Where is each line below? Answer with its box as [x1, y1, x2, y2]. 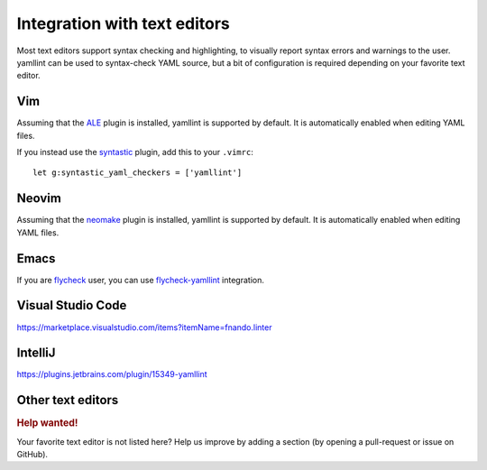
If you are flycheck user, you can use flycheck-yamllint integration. [16, 274, 265, 285]
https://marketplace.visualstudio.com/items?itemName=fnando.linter [16, 321, 272, 333]
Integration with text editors [16, 14, 230, 33]
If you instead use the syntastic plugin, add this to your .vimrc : [16, 147, 254, 158]
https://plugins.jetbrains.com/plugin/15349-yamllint [16, 369, 207, 380]
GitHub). [16, 448, 49, 459]
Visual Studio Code [16, 298, 127, 313]
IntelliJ [16, 346, 56, 361]
